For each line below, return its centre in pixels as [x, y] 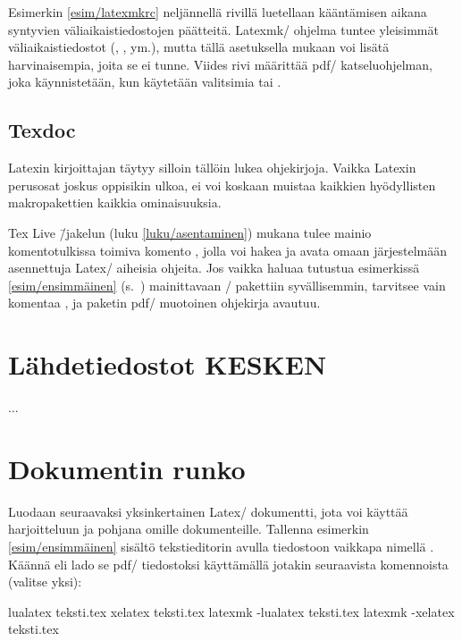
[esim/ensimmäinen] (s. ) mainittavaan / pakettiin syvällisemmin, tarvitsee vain [227, 285]
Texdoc [42, 130]
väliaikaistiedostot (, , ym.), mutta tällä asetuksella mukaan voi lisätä [199, 47]
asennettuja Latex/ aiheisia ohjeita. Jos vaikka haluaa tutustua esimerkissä [214, 268]
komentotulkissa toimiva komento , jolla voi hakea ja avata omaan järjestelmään [228, 250]
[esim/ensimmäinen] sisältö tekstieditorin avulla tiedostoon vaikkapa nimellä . [221, 546]
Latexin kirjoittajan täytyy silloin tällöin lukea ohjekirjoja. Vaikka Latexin [212, 168]
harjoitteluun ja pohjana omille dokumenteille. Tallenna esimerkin [189, 529]
